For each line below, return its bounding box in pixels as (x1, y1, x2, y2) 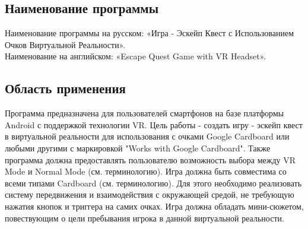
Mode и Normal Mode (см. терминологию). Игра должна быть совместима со (5, 165, 287, 178)
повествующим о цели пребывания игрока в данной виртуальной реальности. (5, 211, 284, 224)
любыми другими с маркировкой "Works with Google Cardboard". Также (5, 141, 271, 154)
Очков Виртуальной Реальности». (5, 38, 126, 50)
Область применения (5, 79, 126, 97)
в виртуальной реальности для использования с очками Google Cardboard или (5, 130, 290, 142)
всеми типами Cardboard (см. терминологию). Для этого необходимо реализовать (5, 176, 302, 189)
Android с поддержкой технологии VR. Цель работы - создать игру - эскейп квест (5, 118, 303, 131)
